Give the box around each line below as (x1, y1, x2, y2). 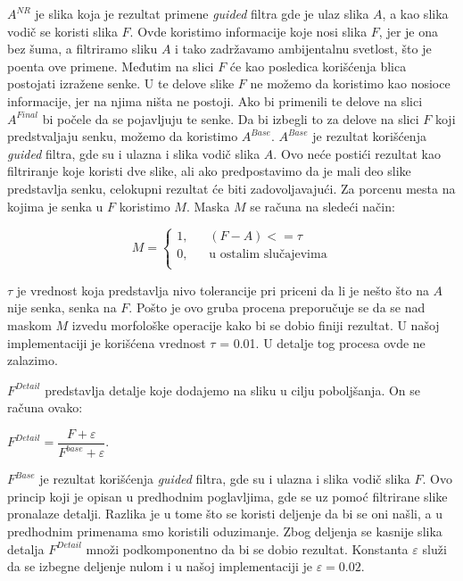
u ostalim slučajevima (209, 248, 327, 261)
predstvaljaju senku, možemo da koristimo (7, 127, 238, 145)
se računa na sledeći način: (250, 196, 395, 215)
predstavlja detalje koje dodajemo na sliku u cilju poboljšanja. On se (45, 380, 421, 399)
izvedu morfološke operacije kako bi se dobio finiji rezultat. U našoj (71, 315, 440, 334)
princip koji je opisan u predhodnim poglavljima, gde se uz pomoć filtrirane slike (7, 486, 448, 505)
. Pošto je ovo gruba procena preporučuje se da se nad (128, 298, 426, 317)
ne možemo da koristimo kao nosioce (250, 74, 451, 93)
